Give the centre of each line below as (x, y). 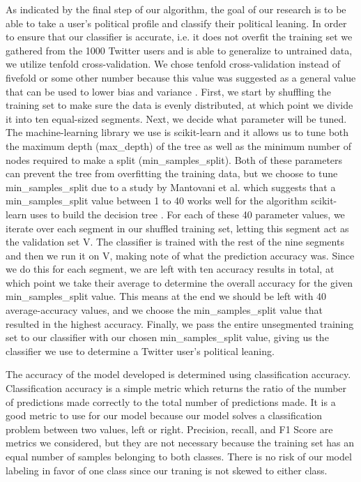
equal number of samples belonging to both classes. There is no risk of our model (179, 456)
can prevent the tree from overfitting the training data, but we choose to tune (172, 173)
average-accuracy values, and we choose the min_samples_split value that (164, 310)
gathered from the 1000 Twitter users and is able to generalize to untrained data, (179, 50)
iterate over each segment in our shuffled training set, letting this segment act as (177, 228)
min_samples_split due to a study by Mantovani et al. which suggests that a (171, 187)
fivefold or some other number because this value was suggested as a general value (181, 77)
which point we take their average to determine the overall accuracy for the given (179, 282)
